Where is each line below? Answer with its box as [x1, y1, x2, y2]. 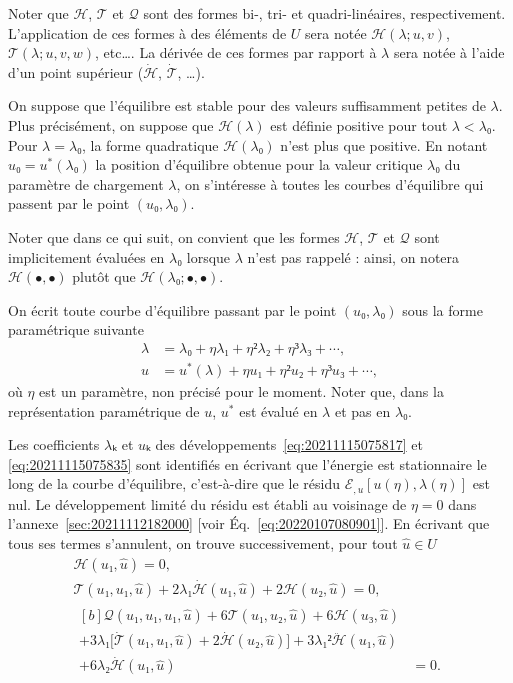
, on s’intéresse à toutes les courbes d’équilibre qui [176, 173, 484, 194]
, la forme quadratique [81, 134, 219, 155]
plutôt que [72, 266, 136, 287]
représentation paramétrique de [8, 400, 200, 421]
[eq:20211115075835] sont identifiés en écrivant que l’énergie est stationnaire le [8, 453, 487, 474]
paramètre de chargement [8, 173, 164, 194]
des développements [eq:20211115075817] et [155, 434, 423, 455]
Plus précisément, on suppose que [8, 114, 214, 135]
